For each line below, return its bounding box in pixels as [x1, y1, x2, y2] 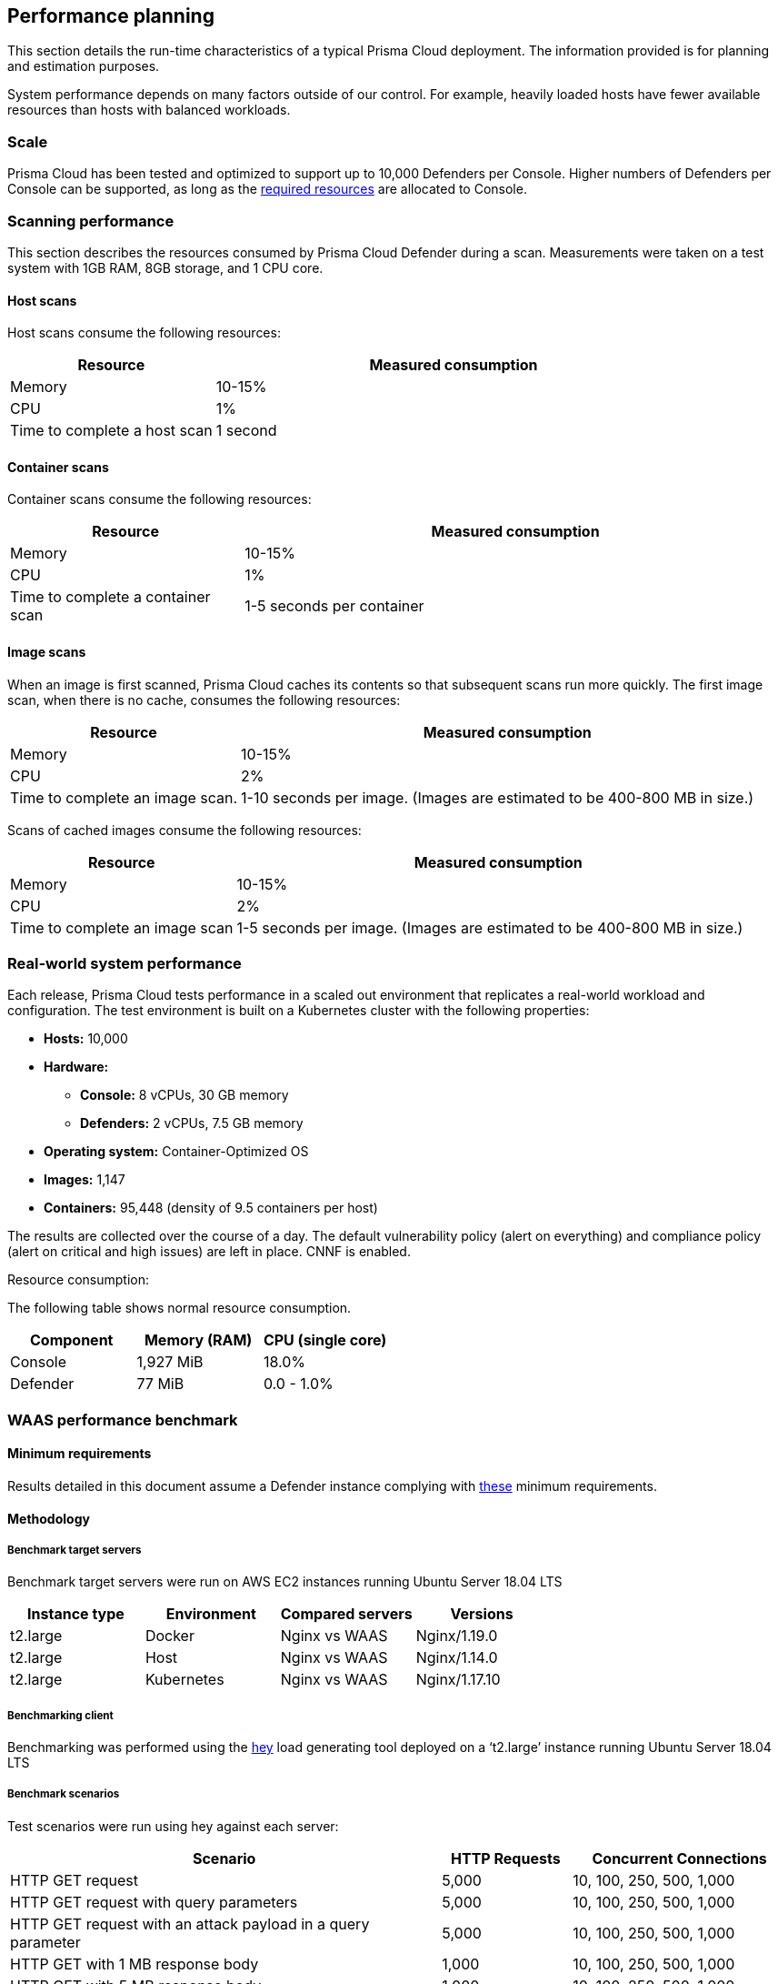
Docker [145, 1626, 194, 1646]
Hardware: [44, 1059, 109, 1075]
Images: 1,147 [44, 1172, 125, 1188]
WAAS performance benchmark [7, 1410, 238, 1429]
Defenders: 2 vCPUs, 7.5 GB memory [80, 1115, 304, 1132]
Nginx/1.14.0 [415, 1648, 498, 1667]
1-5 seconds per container [244, 597, 424, 616]
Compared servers [280, 1605, 413, 1624]
